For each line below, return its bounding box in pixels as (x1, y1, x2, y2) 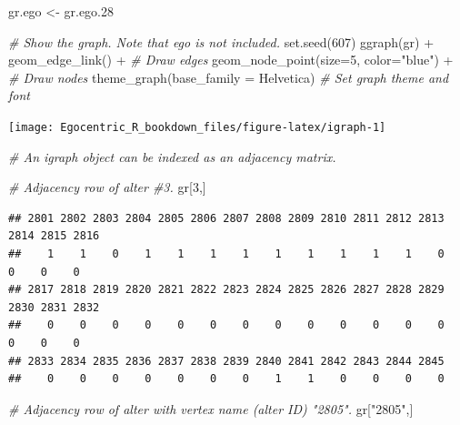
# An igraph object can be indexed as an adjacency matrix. (8, 147, 336, 166)
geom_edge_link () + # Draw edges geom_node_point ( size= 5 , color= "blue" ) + (8, 50, 454, 69)
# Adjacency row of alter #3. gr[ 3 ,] (8, 177, 206, 197)
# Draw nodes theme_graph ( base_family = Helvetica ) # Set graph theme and (8, 67, 449, 86)
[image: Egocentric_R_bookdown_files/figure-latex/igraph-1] (8, 120, 386, 134)
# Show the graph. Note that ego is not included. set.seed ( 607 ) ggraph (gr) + (8, 32, 435, 51)
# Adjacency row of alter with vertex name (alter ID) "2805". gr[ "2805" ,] (8, 399, 414, 418)
